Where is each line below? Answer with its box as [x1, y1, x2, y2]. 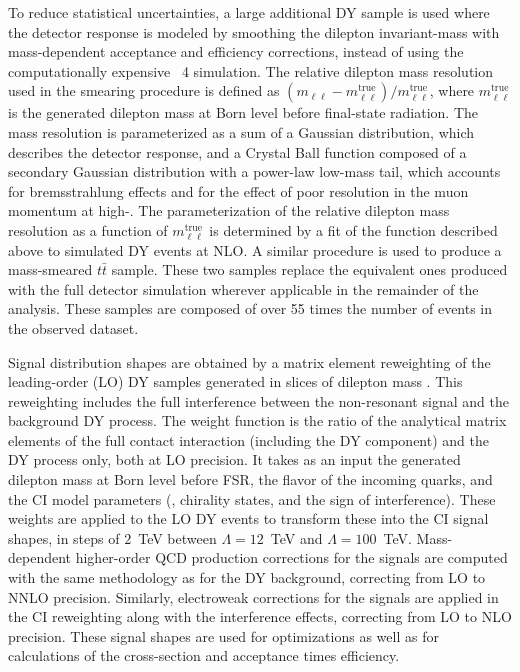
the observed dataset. [8, 317, 139, 338]
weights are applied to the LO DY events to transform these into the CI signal [8, 508, 489, 529]
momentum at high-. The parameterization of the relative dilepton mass [8, 200, 450, 221]
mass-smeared [8, 259, 93, 280]
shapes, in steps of [8, 527, 120, 548]
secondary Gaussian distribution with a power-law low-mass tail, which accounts [8, 161, 501, 182]
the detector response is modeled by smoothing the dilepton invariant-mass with [8, 21, 500, 42]
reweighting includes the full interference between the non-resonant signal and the [8, 390, 509, 411]
